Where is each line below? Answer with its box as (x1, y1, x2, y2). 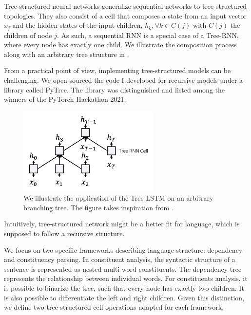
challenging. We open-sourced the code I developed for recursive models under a (4, 75, 243, 85)
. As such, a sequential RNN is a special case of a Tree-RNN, (57, 30, 239, 40)
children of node (4, 30, 52, 40)
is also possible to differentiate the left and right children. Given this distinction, (4, 292, 245, 302)
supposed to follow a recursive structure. (4, 228, 125, 238)
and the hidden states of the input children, (12, 20, 143, 30)
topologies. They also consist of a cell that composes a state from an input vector (4, 10, 247, 20)
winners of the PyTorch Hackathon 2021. (4, 94, 126, 104)
